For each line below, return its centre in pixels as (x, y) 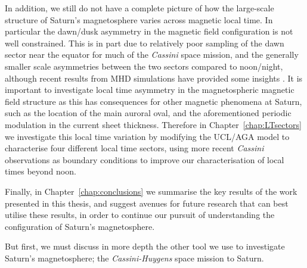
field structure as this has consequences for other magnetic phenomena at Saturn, (153, 101)
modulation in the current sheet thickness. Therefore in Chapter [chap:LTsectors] (153, 124)
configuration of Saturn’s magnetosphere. (80, 226)
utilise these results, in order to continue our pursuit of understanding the (140, 215)
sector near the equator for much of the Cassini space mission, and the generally (152, 54)
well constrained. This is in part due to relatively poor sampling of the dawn (145, 43)
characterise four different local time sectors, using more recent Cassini (134, 148)
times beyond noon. (41, 171)
